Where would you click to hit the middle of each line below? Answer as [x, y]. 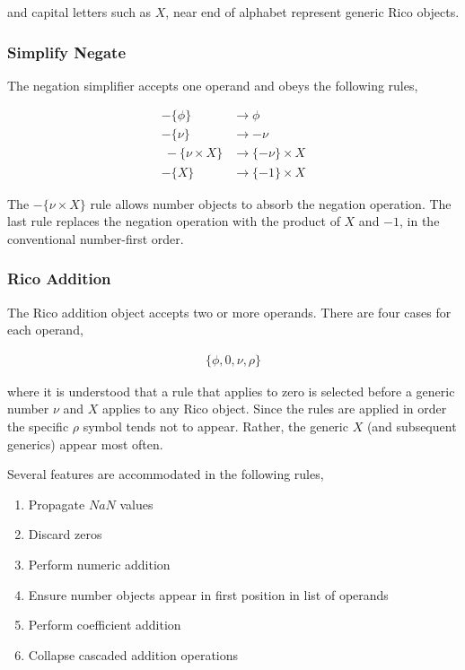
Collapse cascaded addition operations [133, 654]
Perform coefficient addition [105, 625]
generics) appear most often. [85, 444]
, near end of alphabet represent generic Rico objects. [312, 12]
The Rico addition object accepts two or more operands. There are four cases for [229, 312]
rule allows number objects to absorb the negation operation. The [271, 203]
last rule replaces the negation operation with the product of [174, 221]
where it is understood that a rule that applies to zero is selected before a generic [231, 391]
